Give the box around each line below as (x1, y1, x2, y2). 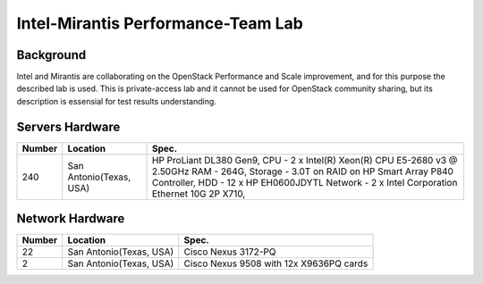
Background (16, 47, 87, 63)
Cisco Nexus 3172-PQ (183, 246, 276, 258)
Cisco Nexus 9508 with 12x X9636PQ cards (183, 257, 369, 270)
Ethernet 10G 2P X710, (151, 188, 246, 200)
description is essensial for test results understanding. (16, 96, 216, 106)
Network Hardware (16, 211, 125, 227)
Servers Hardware (16, 119, 121, 134)
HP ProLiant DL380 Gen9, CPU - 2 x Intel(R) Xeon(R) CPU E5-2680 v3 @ (151, 154, 458, 166)
